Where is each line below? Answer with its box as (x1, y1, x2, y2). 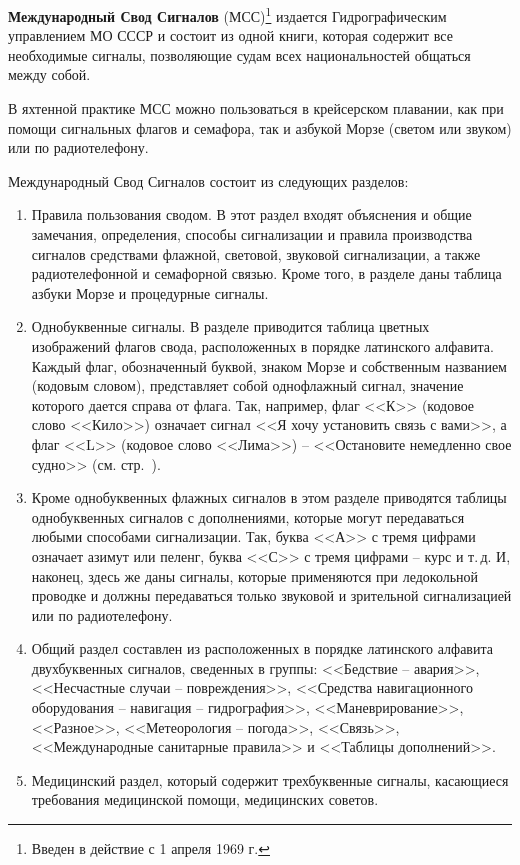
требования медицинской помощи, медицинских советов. (31, 789, 379, 810)
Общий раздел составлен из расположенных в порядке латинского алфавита (31, 638, 493, 659)
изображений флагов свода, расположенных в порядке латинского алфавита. (31, 335, 494, 356)
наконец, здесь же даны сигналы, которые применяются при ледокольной (31, 565, 479, 586)
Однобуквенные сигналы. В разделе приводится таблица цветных (31, 316, 430, 337)
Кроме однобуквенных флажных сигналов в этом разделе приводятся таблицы (31, 487, 507, 508)
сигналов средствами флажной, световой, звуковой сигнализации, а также (31, 243, 481, 264)
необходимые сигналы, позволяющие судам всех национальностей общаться (8, 44, 471, 65)
